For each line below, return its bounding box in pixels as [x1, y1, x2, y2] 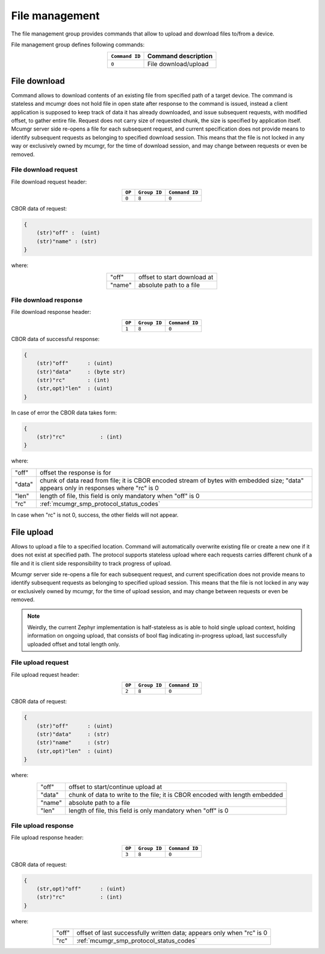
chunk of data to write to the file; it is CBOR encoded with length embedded [68, 790, 283, 799]
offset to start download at [138, 272, 214, 281]
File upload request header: [11, 671, 79, 678]
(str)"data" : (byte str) [36, 368, 126, 375]
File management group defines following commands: [11, 41, 145, 48]
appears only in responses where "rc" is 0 [39, 484, 159, 492]
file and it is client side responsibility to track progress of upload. [11, 559, 172, 567]
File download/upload [147, 60, 209, 69]
